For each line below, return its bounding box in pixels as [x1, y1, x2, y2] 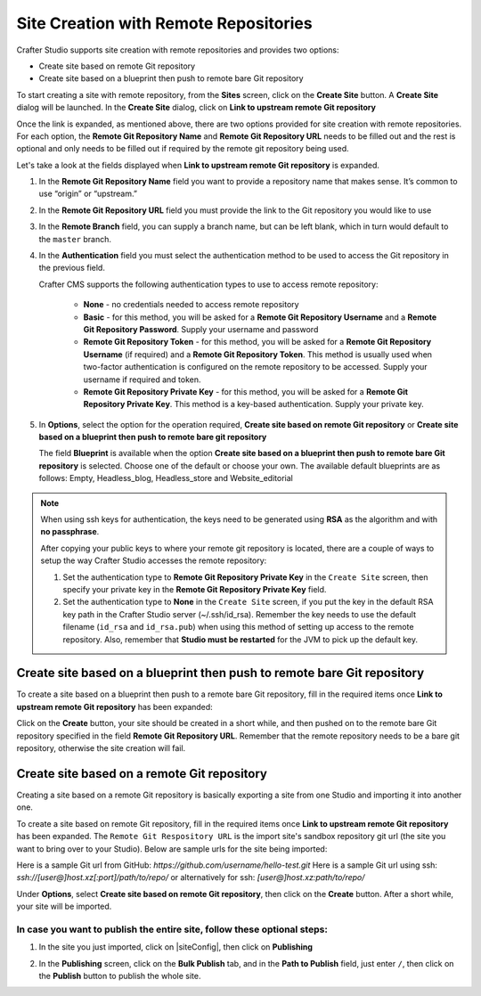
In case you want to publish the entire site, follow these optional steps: [16, 923, 329, 935]
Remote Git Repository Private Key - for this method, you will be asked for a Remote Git [83, 386, 409, 396]
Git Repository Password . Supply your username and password [83, 323, 319, 334]
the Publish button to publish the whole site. [38, 970, 201, 981]
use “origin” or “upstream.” [38, 188, 138, 200]
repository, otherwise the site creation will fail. [16, 743, 186, 754]
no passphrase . [40, 527, 100, 537]
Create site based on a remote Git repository [16, 766, 267, 781]
